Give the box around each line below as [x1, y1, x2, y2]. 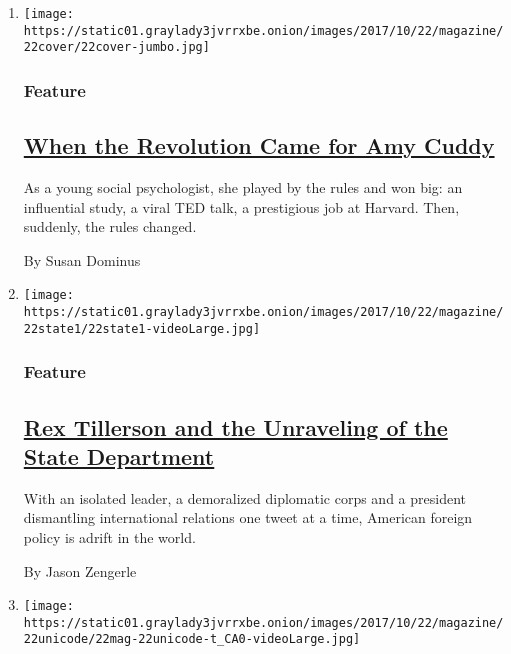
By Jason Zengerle [23, 560, 137, 581]
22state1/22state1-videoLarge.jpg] [23, 321, 261, 336]
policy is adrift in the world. [23, 526, 196, 547]
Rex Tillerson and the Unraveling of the [23, 411, 448, 442]
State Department [23, 440, 215, 471]
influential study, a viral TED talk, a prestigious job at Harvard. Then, [23, 196, 460, 217]
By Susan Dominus [23, 249, 141, 270]
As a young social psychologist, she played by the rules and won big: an [23, 177, 463, 198]
